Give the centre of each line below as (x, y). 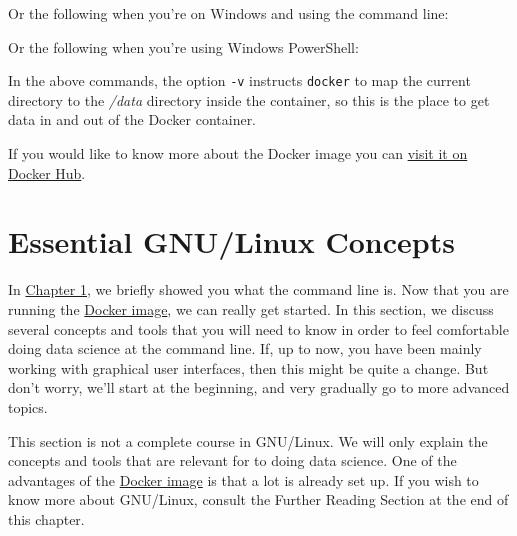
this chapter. (46, 518)
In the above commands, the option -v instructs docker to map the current (239, 80)
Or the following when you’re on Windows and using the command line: (228, 13)
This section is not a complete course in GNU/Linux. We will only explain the (248, 440)
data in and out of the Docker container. (132, 119)
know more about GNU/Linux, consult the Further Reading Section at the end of (258, 499)
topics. (28, 406)
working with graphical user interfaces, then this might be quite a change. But (248, 367)
